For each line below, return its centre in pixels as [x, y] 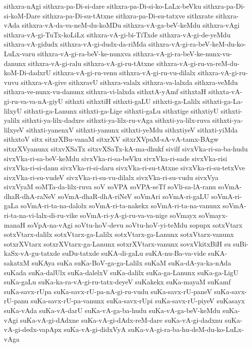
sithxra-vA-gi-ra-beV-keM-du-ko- [197, 44]
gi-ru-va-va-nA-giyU [34, 101]
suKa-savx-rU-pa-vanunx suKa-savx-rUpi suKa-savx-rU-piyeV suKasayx [138, 301]
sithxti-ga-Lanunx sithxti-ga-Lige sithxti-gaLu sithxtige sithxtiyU [121, 110]
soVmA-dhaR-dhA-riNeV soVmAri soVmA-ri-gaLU [134, 196]
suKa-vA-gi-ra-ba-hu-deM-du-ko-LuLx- [186, 329]
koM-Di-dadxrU [27, 73]
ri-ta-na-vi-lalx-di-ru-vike [41, 215]
